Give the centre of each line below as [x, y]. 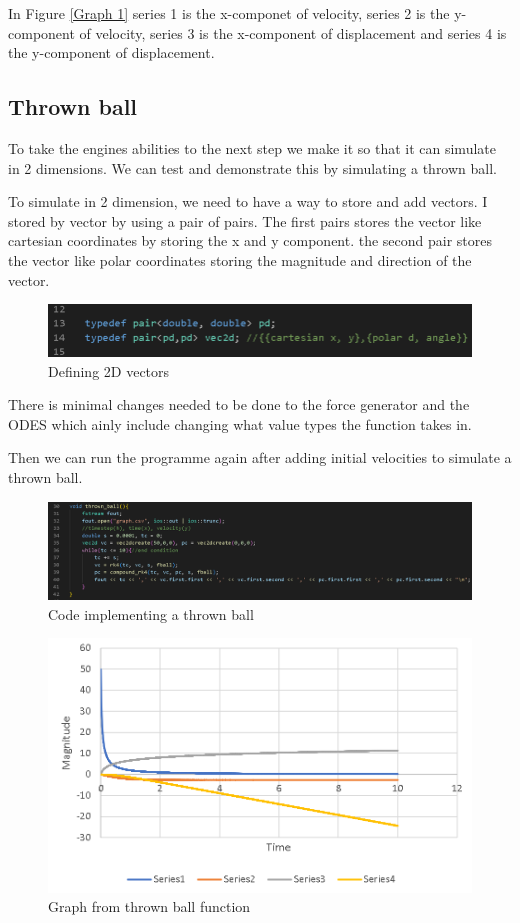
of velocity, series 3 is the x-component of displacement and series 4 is [293, 32]
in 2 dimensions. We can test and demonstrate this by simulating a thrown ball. [252, 167]
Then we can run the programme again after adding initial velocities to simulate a [260, 457]
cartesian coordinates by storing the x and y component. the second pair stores [250, 240]
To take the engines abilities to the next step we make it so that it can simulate [252, 147]
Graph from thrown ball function [149, 906]
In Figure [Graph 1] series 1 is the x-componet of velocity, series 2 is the [229, 13]
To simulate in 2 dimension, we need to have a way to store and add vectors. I [248, 201]
